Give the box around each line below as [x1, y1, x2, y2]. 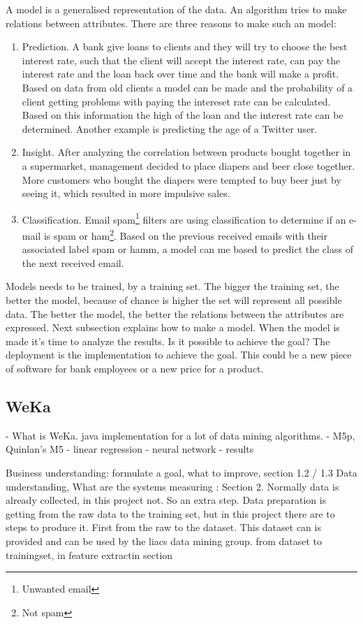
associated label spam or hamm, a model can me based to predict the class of [22, 242, 353, 256]
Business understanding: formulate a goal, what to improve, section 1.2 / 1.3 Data [6, 465, 357, 479]
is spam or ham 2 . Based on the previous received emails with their [43, 226, 328, 242]
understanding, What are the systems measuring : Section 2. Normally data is [6, 479, 339, 493]
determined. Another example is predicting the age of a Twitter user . [22, 121, 318, 136]
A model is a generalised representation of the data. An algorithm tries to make [6, 2, 347, 16]
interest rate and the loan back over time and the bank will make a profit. [22, 66, 339, 81]
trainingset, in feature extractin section [6, 547, 173, 562]
